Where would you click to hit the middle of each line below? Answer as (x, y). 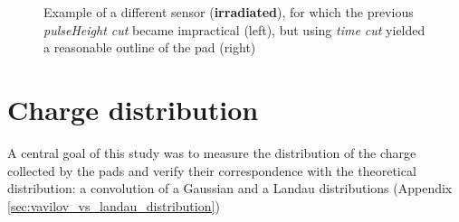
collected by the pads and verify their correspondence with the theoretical (212, 170)
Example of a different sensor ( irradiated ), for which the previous (229, 12)
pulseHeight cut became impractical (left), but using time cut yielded (234, 29)
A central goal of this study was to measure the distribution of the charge (212, 152)
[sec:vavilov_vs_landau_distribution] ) (114, 205)
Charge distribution (133, 109)
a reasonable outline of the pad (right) (150, 47)
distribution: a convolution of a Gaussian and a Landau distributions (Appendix (230, 188)
